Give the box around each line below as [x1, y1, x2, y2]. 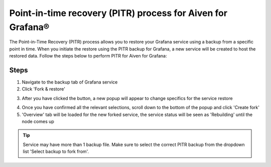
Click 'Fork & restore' [22, 86, 65, 92]
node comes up [22, 118, 55, 124]
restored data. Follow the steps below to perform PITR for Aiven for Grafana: [9, 53, 167, 59]
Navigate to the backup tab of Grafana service [22, 79, 118, 85]
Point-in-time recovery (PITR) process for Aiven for [9, 7, 228, 18]
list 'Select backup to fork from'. [23, 148, 89, 154]
